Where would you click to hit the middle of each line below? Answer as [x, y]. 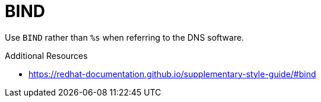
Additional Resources [46, 55]
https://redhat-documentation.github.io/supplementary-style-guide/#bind [172, 74]
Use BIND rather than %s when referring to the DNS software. [125, 37]
